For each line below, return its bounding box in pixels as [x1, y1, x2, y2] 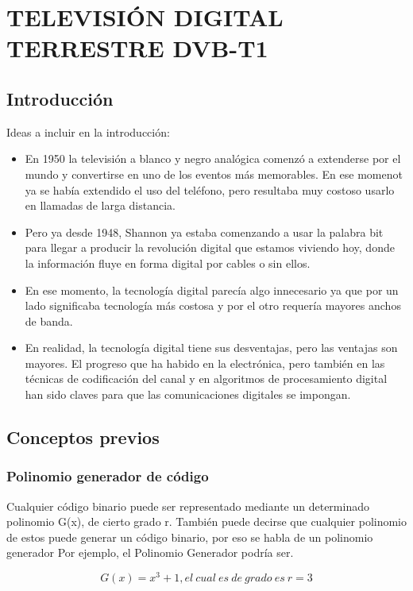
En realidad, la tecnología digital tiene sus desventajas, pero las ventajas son [25, 339, 398, 356]
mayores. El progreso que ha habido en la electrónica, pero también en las [25, 354, 385, 371]
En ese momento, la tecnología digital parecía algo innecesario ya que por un [25, 281, 399, 298]
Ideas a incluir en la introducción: [6, 123, 170, 140]
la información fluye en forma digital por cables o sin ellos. [25, 254, 311, 271]
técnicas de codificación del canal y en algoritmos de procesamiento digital [25, 370, 388, 387]
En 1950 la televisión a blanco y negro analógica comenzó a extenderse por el [25, 150, 401, 167]
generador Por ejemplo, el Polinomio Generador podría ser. [6, 544, 294, 561]
